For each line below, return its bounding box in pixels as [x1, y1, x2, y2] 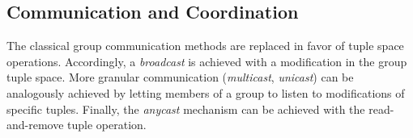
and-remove [6, 116, 64, 133]
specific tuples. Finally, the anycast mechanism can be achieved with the [6, 100, 365, 117]
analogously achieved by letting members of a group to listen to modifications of [6, 84, 405, 101]
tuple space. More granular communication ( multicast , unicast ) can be [6, 69, 354, 86]
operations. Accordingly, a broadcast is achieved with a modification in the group [6, 52, 407, 69]
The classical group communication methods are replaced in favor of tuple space [6, 37, 404, 54]
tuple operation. [67, 116, 147, 133]
